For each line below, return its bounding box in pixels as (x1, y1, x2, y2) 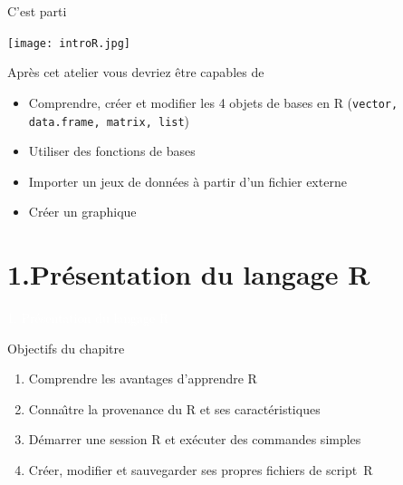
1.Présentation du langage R (7, 256, 370, 293)
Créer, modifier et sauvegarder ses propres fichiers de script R (28, 461, 373, 480)
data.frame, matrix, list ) (28, 111, 190, 130)
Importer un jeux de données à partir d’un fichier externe (28, 171, 347, 190)
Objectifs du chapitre (7, 338, 125, 357)
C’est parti (7, 2, 67, 20)
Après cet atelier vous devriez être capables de (7, 63, 264, 82)
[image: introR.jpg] (7, 36, 131, 50)
